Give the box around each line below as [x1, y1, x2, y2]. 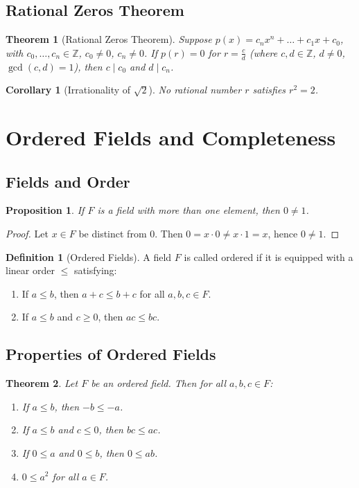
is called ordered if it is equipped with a [184, 249, 353, 264]
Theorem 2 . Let [6, 376, 78, 390]
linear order [6, 263, 55, 278]
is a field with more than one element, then [97, 203, 280, 217]
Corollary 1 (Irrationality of [6, 82, 131, 97]
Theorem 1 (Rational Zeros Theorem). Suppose [6, 32, 212, 46]
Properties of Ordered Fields [6, 343, 216, 365]
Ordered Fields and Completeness [6, 123, 336, 151]
